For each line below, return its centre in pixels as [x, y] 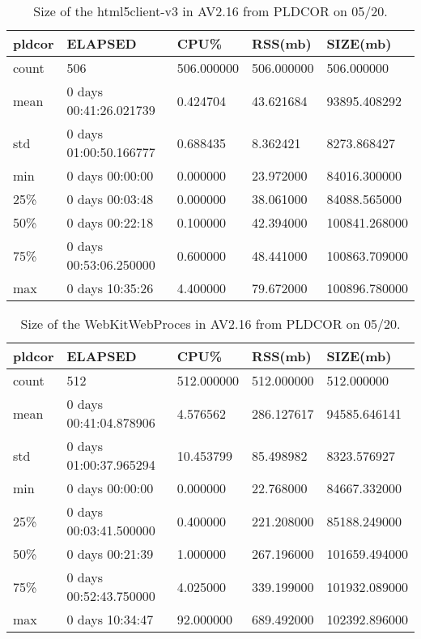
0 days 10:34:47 [110, 619]
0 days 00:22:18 [110, 222]
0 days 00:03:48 [110, 199]
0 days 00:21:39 [110, 554]
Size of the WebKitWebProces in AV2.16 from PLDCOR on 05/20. [210, 324]
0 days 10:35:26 [110, 288]
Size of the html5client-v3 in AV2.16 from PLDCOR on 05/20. [210, 11]
